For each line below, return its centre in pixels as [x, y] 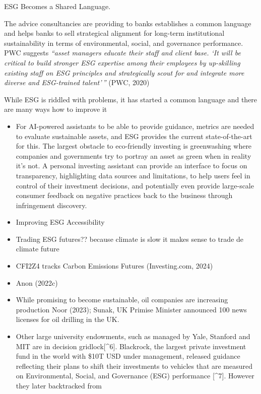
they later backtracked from [59, 385]
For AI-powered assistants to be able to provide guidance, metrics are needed [135, 126]
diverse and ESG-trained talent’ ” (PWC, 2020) [77, 82]
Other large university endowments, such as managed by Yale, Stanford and [133, 336]
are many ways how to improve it [56, 109]
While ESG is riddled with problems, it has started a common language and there [131, 99]
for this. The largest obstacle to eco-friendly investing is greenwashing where [134, 146]
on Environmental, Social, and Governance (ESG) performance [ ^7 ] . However [135, 376]
